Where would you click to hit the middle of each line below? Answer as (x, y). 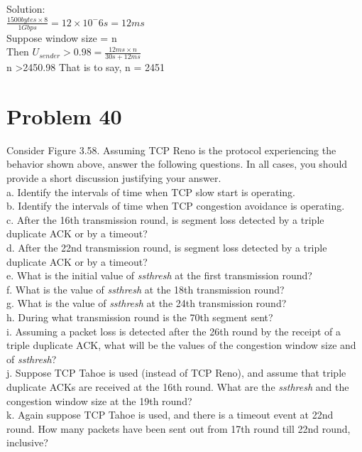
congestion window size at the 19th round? (99, 400)
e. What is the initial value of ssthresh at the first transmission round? (159, 275)
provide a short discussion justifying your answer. (114, 178)
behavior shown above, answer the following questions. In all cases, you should (177, 164)
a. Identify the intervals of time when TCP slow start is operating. (151, 192)
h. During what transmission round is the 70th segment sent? (140, 317)
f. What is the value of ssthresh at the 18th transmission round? (146, 289)
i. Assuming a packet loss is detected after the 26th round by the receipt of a (174, 331)
